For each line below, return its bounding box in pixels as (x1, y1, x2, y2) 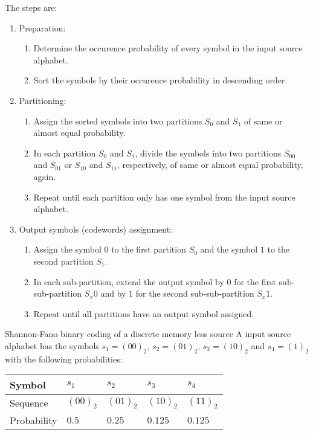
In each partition (33, 146, 96, 159)
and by (100, 287, 126, 300)
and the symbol (200, 243, 258, 256)
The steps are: (5, 1, 57, 13)
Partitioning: (19, 94, 66, 106)
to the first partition (111, 243, 186, 256)
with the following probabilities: (5, 352, 123, 365)
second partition (33, 254, 94, 267)
